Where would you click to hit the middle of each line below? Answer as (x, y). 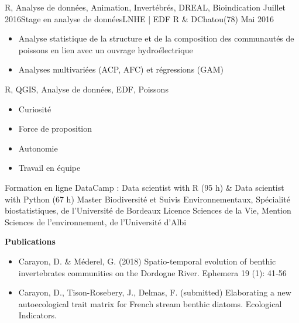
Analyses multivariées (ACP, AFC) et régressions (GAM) (121, 69)
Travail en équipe (49, 168)
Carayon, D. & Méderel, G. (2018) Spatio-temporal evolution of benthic (147, 261)
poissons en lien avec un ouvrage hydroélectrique (106, 49)
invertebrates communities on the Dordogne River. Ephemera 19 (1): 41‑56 (152, 272)
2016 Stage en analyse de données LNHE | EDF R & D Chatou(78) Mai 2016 (140, 18)
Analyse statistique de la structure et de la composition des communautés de (156, 38)
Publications (30, 241)
